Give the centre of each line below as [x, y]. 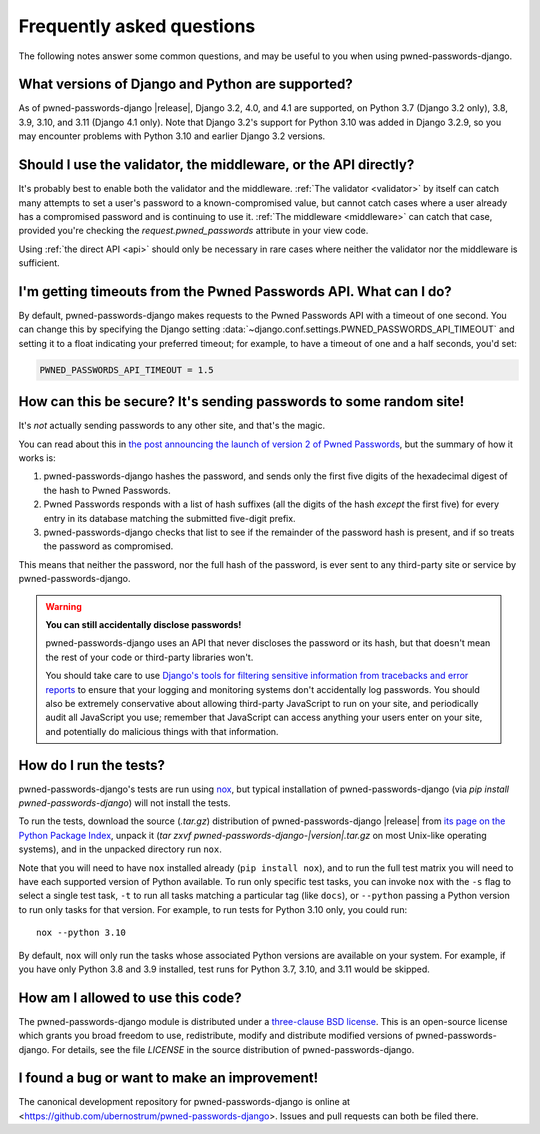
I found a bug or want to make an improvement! [168, 1078]
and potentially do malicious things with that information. [162, 731]
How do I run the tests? [91, 765]
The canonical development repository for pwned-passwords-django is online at [184, 1102]
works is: [37, 458]
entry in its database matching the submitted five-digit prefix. [169, 518]
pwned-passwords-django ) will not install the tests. [124, 802]
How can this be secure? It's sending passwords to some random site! [241, 401]
